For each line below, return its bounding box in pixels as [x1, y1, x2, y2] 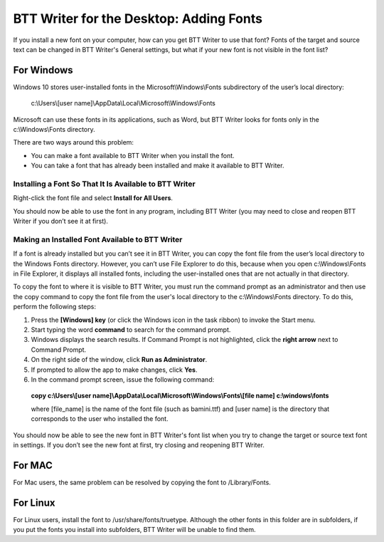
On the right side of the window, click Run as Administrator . [31, 355, 208, 364]
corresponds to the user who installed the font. [31, 415, 169, 423]
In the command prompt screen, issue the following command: [31, 375, 215, 384]
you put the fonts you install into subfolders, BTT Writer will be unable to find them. [13, 526, 256, 534]
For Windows [13, 64, 74, 76]
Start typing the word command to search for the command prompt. [31, 325, 231, 334]
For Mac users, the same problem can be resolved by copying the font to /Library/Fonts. [13, 478, 272, 486]
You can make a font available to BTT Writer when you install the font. [31, 151, 235, 160]
